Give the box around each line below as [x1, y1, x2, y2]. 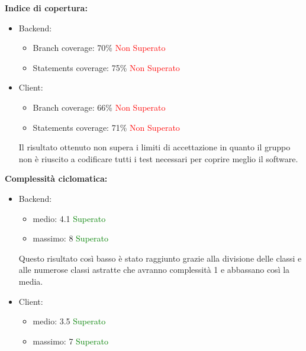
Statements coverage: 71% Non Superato [33, 121, 180, 133]
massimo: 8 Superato [33, 232, 108, 244]
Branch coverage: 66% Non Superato [33, 101, 166, 113]
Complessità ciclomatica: [5, 172, 108, 185]
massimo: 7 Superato [33, 334, 108, 347]
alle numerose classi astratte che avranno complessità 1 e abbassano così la [18, 263, 290, 276]
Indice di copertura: [5, 2, 88, 14]
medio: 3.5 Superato [33, 315, 106, 327]
